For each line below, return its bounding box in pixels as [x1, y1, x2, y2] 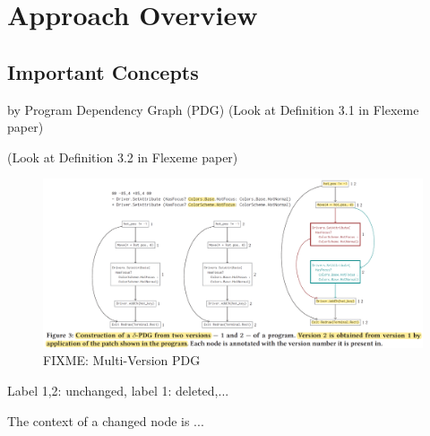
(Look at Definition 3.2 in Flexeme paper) [7, 147, 238, 166]
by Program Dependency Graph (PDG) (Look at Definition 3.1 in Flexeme [7, 100, 419, 118]
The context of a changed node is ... [7, 411, 204, 430]
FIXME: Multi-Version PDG [43, 351, 201, 370]
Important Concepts [7, 57, 199, 85]
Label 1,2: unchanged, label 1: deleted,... [7, 380, 229, 399]
